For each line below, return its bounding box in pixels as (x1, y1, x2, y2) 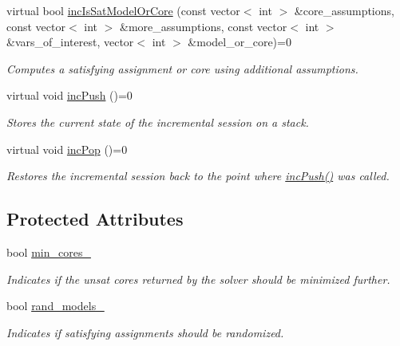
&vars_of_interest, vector (6, 33, 134, 50)
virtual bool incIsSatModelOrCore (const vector (6, 2, 240, 18)
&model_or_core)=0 (188, 33, 291, 50)
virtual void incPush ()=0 (6, 87, 133, 104)
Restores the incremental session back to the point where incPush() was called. (6, 167, 390, 184)
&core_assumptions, (294, 2, 394, 18)
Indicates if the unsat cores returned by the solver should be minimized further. (6, 270, 390, 287)
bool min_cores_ (6, 243, 91, 260)
